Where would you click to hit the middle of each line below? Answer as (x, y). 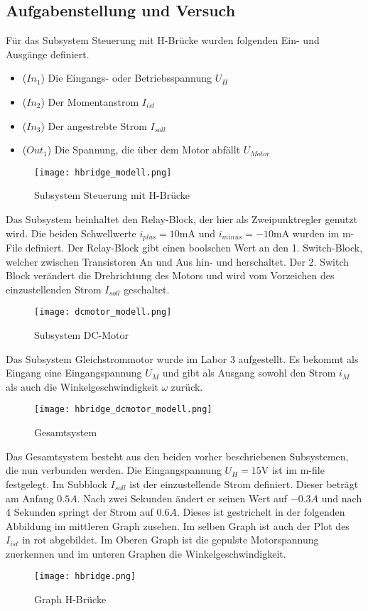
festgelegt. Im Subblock (56, 483)
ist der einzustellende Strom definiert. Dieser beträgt (244, 483)
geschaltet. (147, 289)
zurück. (187, 386)
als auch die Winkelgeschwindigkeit (82, 386)
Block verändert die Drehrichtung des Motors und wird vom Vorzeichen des (170, 275)
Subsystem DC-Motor (81, 335)
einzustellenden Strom (54, 289)
